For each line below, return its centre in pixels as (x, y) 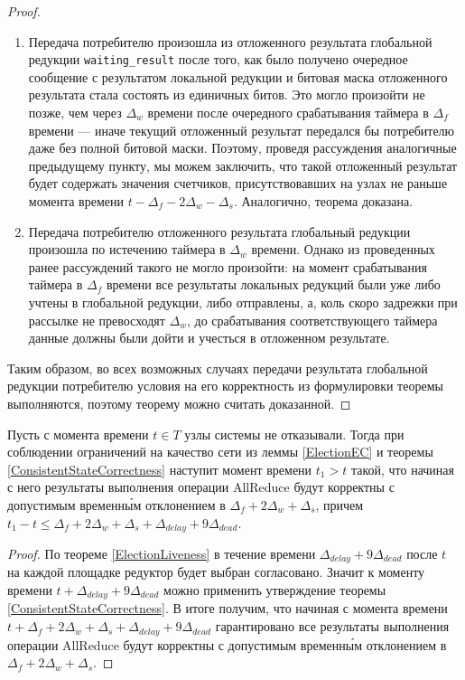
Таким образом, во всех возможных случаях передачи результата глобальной (218, 368)
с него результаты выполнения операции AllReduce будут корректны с (201, 487)
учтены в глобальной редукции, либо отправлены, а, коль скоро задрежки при (243, 302)
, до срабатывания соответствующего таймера (312, 320)
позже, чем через (75, 113)
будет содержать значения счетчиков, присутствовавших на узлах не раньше (238, 183)
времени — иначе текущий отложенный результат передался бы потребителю (242, 130)
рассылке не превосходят (97, 320)
